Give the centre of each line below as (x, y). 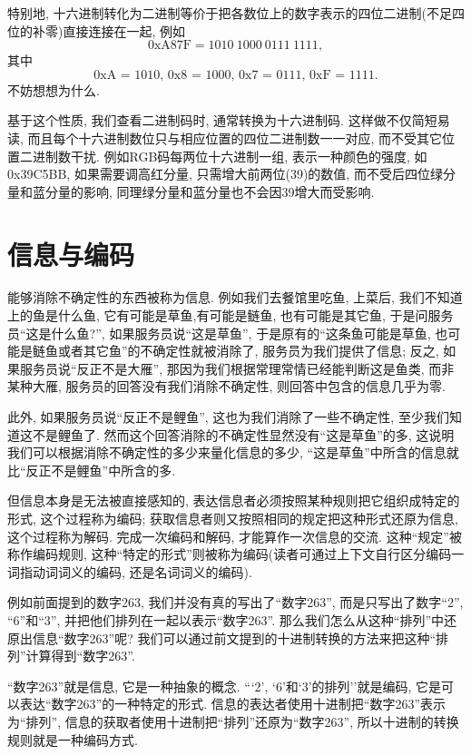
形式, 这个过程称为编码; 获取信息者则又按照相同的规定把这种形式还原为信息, (233, 518)
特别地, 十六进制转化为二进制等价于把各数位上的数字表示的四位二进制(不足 (230, 13)
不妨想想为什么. (54, 89)
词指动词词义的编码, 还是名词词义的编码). (130, 571)
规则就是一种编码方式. (73, 739)
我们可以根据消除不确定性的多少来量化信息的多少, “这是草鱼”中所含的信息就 (233, 452)
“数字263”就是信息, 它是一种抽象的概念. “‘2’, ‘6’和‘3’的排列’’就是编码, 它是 (224, 686)
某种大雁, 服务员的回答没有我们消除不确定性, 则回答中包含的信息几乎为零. (226, 386)
